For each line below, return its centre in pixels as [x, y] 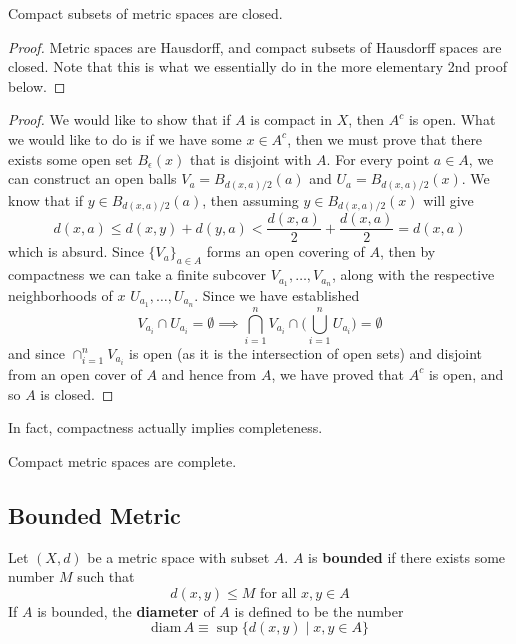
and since [36, 352]
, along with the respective [413, 274]
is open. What [452, 119]
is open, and [466, 373]
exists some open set [70, 158]
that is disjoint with [250, 158]
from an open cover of [75, 373]
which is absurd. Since [76, 251]
